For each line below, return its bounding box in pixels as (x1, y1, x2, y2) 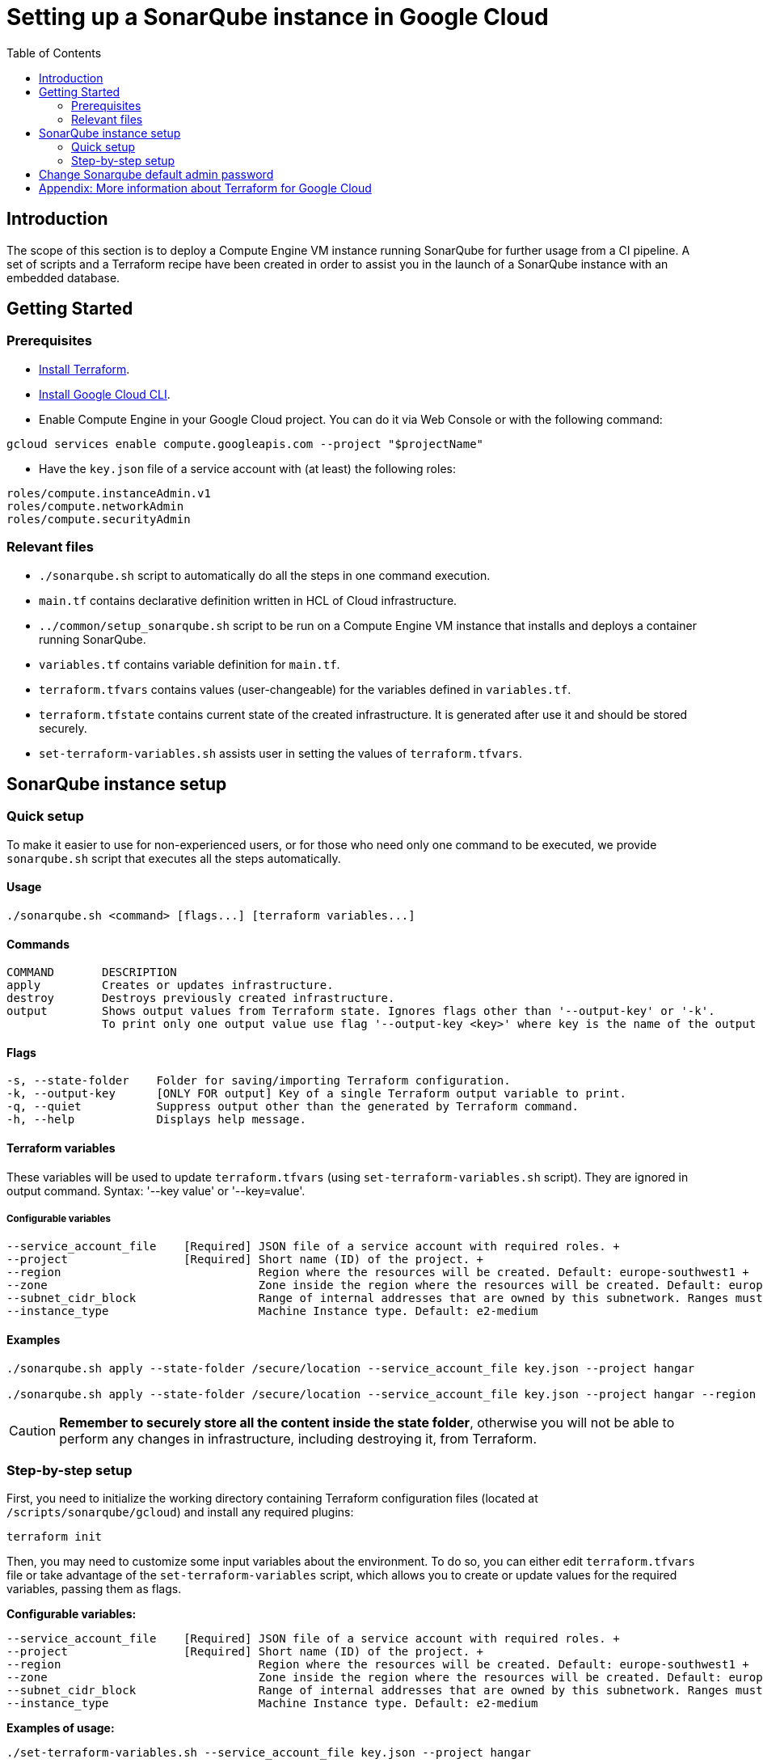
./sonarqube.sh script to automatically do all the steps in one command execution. (39, 568, 491, 582)
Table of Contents (6, 45, 102, 60)
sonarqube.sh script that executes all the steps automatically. (6, 851, 341, 865)
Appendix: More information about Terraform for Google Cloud (39, 180, 372, 195)
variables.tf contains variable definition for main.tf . (39, 657, 340, 671)
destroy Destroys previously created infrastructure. (6, 991, 395, 1005)
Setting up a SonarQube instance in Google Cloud (6, 3, 549, 31)
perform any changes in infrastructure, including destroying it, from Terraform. (59, 1430, 537, 1447)
